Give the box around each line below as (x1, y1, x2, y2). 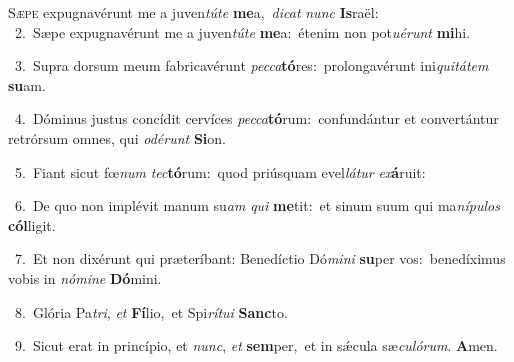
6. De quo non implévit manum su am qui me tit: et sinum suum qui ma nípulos (14, 195, 500, 216)
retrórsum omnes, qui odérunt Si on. (8, 127, 226, 148)
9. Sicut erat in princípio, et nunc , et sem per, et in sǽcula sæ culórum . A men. (14, 335, 498, 356)
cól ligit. (8, 214, 56, 235)
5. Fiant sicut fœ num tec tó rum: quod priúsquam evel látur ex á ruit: (14, 161, 426, 182)
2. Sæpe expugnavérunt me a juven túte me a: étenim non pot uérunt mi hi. (14, 21, 471, 42)
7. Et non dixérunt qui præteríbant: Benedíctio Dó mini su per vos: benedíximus (14, 248, 506, 269)
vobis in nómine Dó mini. (8, 267, 162, 288)
